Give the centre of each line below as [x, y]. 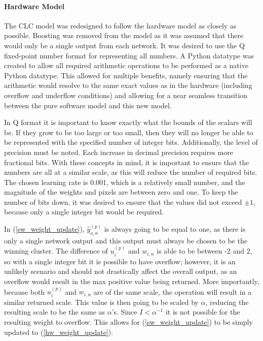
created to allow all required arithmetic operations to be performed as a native [126, 65]
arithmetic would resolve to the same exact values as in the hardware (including [128, 85]
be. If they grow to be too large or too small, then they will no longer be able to [129, 132]
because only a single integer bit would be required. [84, 212]
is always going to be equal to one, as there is [175, 229]
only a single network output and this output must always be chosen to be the [126, 240]
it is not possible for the [203, 312]
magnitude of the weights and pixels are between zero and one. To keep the [121, 192]
